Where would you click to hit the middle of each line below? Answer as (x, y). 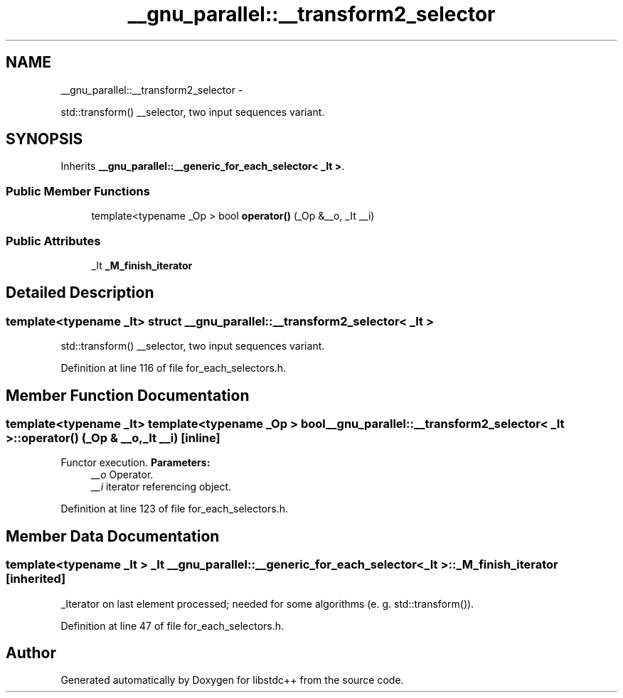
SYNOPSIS (44, 139)
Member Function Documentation (128, 395)
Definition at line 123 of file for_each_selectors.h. (174, 509)
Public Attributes (53, 241)
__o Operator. (122, 475)
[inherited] (36, 579)
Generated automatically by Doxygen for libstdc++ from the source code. (232, 680)
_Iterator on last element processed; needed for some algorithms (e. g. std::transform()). (267, 603)
